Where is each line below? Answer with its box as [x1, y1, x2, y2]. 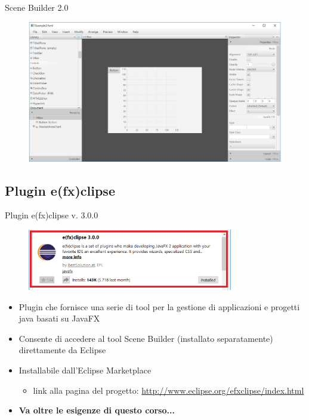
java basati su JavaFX [18, 312, 100, 325]
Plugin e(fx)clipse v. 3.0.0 [5, 209, 98, 221]
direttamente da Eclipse [18, 344, 106, 356]
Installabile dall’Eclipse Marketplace [18, 363, 152, 376]
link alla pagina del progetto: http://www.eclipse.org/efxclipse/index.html [33, 384, 304, 396]
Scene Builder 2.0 [5, 1, 69, 13]
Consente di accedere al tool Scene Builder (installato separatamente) [18, 332, 273, 344]
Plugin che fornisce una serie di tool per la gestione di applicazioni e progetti [18, 300, 300, 313]
